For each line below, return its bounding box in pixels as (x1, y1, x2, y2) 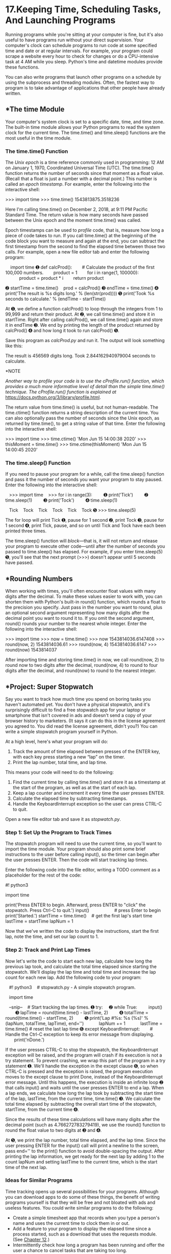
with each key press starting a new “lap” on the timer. (12, 753, 126, 760)
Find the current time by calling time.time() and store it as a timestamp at (12, 779, 166, 785)
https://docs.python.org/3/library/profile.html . (5, 394, 101, 400)
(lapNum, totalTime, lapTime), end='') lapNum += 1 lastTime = (5, 1020, 163, 1026)
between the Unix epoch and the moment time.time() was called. (5, 217, 141, 223)
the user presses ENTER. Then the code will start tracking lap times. (5, 857, 149, 863)
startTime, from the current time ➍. (5, 1106, 79, 1112)
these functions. (5, 64, 40, 70)
